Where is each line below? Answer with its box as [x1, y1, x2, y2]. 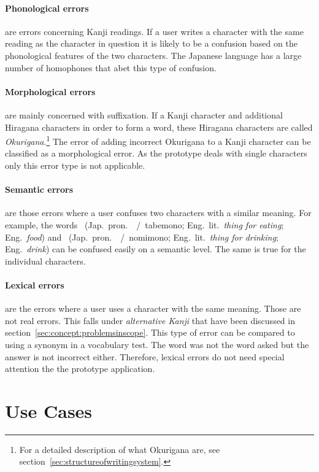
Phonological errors [5, 1, 89, 14]
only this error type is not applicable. [5, 159, 145, 171]
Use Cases [5, 398, 93, 423]
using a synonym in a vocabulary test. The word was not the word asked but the [5, 338, 309, 350]
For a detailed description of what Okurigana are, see [19, 443, 220, 455]
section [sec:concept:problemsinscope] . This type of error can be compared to [5, 326, 295, 339]
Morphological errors [5, 85, 96, 98]
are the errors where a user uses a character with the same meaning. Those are [5, 302, 301, 315]
